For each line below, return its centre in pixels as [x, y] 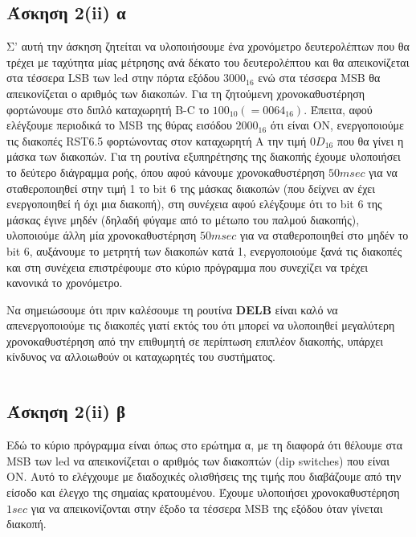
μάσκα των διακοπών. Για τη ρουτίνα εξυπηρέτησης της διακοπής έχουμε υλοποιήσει [204, 156]
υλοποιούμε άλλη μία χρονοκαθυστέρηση [102, 235]
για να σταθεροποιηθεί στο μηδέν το [324, 235]
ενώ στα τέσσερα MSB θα [319, 78]
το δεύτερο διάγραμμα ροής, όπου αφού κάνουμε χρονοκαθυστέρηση [166, 172]
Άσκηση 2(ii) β [66, 411]
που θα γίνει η [370, 140]
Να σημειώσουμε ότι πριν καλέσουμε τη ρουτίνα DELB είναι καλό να [172, 309]
